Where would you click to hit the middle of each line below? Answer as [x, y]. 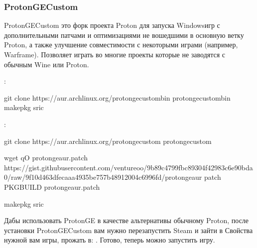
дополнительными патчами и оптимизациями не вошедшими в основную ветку [124, 35]
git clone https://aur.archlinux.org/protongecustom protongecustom [108, 141]
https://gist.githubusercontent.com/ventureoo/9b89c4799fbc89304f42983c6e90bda [128, 167]
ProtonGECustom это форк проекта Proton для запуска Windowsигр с [112, 25]
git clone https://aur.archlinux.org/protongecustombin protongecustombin [117, 97]
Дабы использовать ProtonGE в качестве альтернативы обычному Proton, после [127, 220]
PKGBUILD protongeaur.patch [52, 186]
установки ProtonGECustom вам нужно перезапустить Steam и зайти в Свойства [128, 230]
